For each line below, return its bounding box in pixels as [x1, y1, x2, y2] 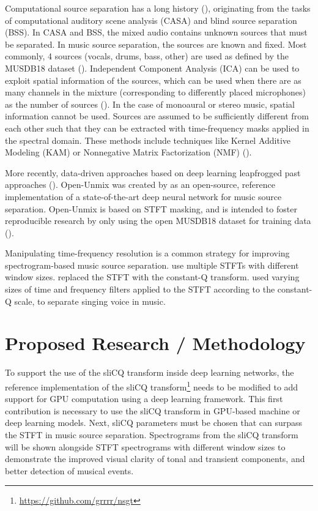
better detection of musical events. [5, 464, 134, 477]
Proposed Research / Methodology [5, 330, 306, 356]
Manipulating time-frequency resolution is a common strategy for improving [5, 247, 290, 259]
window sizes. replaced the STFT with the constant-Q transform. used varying [5, 270, 300, 283]
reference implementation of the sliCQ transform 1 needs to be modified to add [5, 378, 298, 393]
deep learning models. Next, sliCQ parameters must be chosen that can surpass [5, 416, 303, 429]
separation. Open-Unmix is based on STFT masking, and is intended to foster [5, 202, 297, 215]
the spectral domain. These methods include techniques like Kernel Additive [5, 133, 291, 146]
